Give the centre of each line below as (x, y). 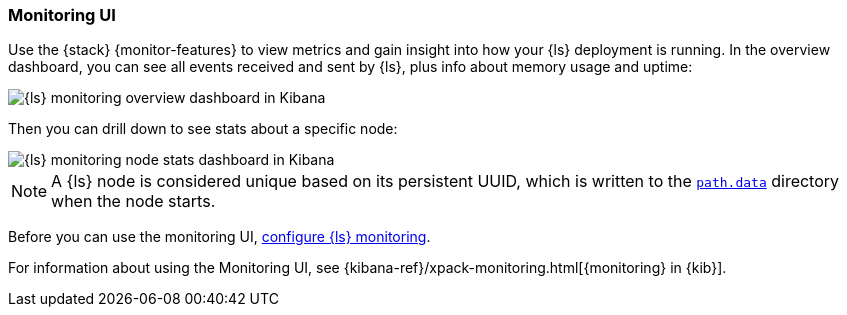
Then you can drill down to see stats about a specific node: (203, 129)
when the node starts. (133, 201)
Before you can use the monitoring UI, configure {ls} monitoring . (219, 237)
